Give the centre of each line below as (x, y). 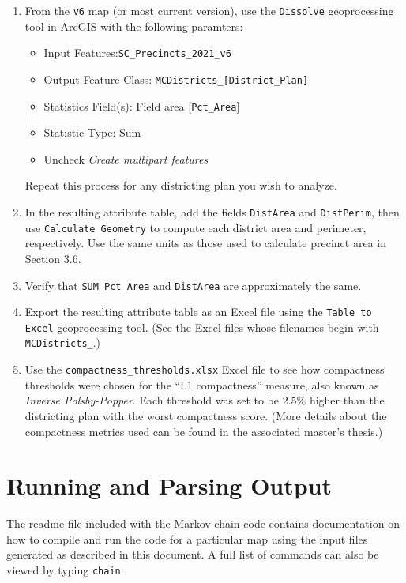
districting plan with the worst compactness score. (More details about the (206, 415)
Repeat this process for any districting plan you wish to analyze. (181, 185)
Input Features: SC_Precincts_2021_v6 (137, 53)
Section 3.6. (53, 258)
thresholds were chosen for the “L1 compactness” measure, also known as (202, 384)
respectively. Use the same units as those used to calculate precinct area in (205, 243)
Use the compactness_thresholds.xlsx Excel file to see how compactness (205, 369)
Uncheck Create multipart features (126, 158)
